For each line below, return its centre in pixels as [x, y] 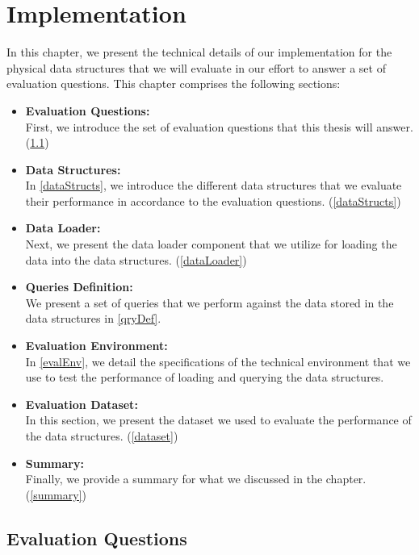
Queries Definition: [79, 287]
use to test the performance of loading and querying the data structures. [205, 377]
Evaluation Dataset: [82, 404]
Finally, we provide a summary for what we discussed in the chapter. [196, 479]
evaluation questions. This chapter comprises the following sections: [174, 83]
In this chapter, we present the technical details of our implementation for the [199, 52]
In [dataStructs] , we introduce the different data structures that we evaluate [214, 185]
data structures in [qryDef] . [93, 318]
